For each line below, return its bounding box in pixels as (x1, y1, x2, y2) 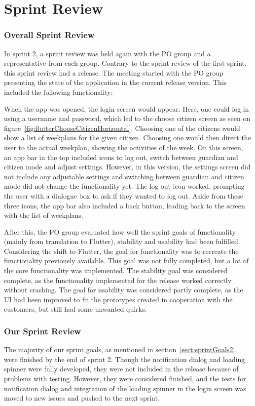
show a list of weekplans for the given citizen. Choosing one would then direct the (4, 132, 251, 143)
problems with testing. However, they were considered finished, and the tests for (4, 373, 246, 384)
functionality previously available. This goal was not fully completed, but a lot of (4, 255, 249, 266)
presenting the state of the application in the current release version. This (4, 77, 227, 87)
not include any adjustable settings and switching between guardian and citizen (4, 171, 244, 181)
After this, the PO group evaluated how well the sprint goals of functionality (4, 226, 236, 237)
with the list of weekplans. (4, 210, 83, 220)
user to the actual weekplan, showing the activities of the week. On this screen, (4, 142, 243, 152)
